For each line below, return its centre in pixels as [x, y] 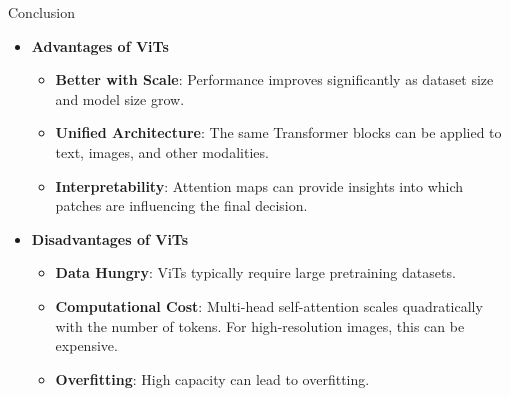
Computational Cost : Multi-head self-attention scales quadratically [269, 305]
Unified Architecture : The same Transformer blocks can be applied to [278, 132]
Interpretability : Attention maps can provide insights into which [259, 185]
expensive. [86, 345]
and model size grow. [120, 98]
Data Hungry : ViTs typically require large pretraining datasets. [255, 272]
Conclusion [41, 12]
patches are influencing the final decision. [181, 205]
